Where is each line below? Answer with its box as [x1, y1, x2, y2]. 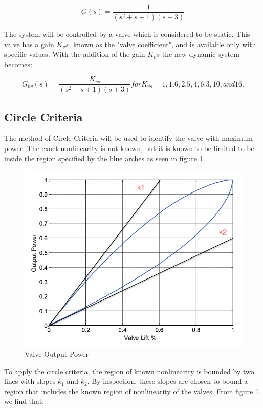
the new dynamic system [162, 49, 239, 59]
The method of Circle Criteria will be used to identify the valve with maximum [4, 133, 253, 143]
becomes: [4, 58, 32, 69]
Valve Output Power [25, 349, 89, 359]
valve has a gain [4, 38, 54, 49]
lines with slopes [4, 376, 56, 386]
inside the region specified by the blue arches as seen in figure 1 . [4, 153, 205, 163]
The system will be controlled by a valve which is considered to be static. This [4, 28, 250, 39]
